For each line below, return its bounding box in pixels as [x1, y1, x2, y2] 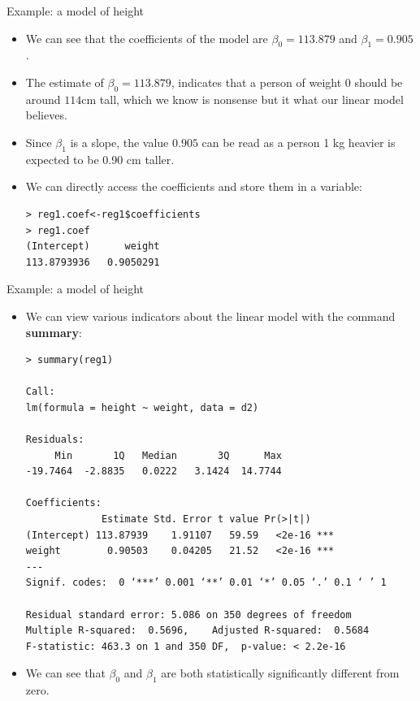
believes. [25, 106, 67, 123]
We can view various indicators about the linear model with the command [25, 307, 396, 324]
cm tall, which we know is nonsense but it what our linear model [81, 90, 404, 107]
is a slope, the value [70, 133, 169, 150]
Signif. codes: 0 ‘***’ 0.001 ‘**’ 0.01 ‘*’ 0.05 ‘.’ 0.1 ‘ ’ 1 [25, 577, 387, 589]
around [25, 90, 61, 107]
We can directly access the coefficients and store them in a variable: [25, 178, 362, 195]
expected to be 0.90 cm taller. [25, 150, 175, 167]
